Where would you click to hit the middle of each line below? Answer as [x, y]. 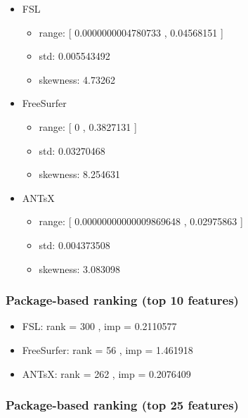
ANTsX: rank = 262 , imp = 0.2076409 [106, 373]
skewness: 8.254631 [79, 174]
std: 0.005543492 [74, 56]
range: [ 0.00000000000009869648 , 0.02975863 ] [141, 221]
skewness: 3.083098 [79, 268]
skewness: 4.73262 [77, 79]
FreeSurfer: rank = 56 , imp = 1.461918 [107, 349]
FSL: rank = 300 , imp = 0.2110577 [99, 326]
